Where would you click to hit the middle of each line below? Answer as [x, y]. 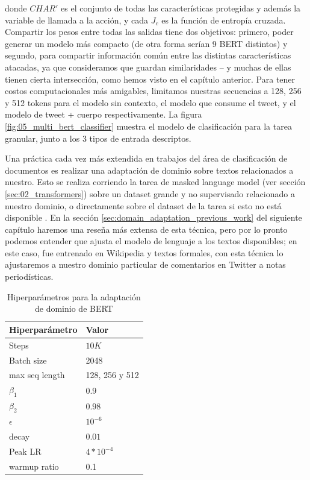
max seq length [37, 375]
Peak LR [25, 451]
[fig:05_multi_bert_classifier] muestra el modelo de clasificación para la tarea [148, 126]
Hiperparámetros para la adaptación [74, 296]
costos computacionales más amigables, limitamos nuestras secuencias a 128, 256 [153, 91]
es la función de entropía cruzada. [224, 20]
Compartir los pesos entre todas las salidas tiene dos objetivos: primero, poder [149, 32]
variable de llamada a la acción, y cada [77, 20]
